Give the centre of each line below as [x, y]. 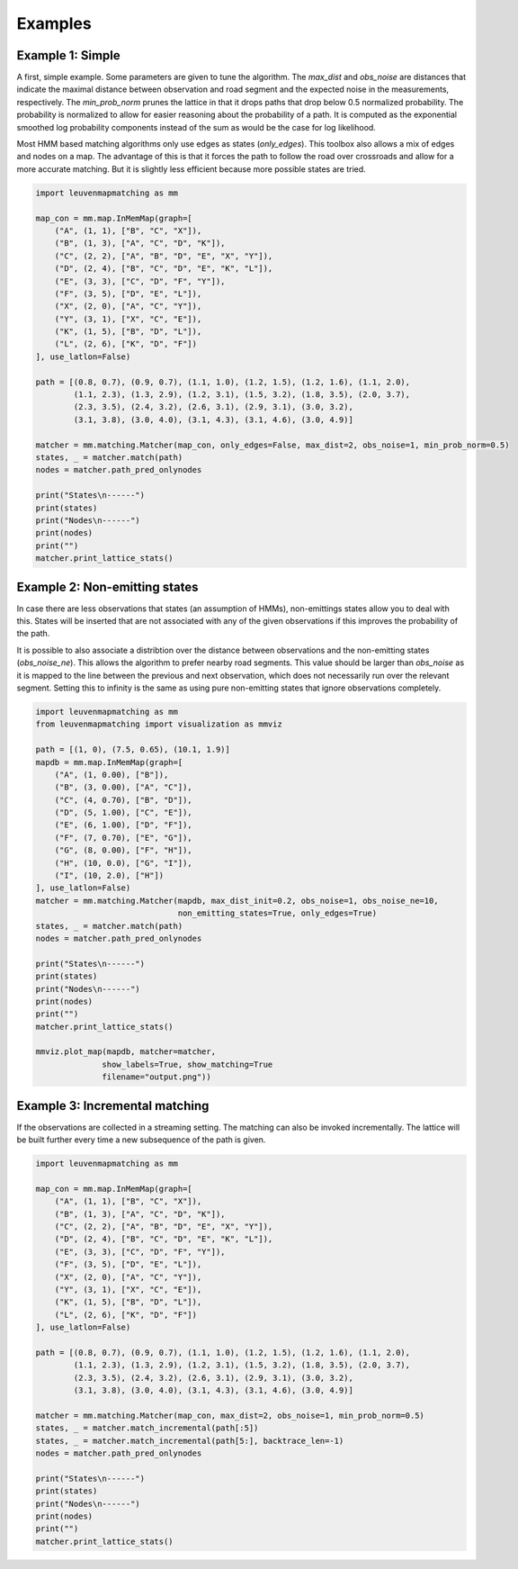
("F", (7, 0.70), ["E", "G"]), [123, 838]
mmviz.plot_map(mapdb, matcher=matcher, [125, 1052]
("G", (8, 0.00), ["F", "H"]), [123, 850]
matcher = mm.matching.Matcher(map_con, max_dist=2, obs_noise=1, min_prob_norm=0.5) [230, 1415]
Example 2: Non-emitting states [107, 586]
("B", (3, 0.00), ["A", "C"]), [123, 787]
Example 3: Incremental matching [113, 1106]
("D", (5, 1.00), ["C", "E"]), [123, 813]
